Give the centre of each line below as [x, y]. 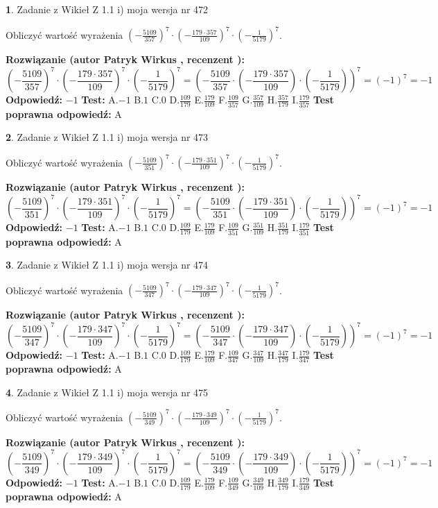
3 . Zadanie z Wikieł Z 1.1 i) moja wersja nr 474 [107, 265]
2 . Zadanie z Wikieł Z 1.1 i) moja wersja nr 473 [107, 137]
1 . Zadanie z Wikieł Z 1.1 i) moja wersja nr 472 [107, 9]
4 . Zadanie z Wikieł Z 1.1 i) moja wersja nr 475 [107, 392]
